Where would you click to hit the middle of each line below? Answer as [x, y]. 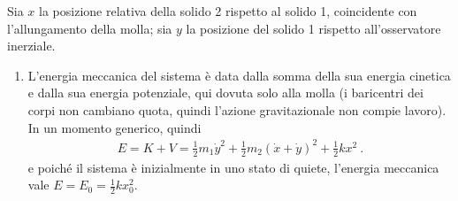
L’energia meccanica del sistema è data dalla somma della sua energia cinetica [239, 75]
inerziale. [31, 46]
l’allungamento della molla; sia [90, 28]
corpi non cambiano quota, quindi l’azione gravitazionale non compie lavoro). [237, 109]
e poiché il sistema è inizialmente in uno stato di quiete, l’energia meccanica [233, 167]
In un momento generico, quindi [114, 127]
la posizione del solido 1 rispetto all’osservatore [313, 28]
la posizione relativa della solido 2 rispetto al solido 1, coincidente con [228, 11]
